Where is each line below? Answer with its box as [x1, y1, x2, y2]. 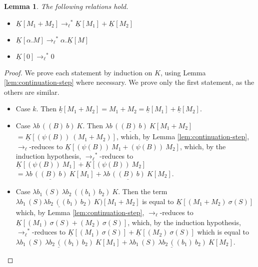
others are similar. [4, 86, 59, 97]
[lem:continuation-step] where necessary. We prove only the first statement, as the [4, 77, 254, 87]
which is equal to [197, 227, 249, 237]
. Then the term [118, 186, 167, 197]
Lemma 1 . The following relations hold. [4, 1, 128, 11]
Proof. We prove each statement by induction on [4, 67, 152, 77]
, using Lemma [160, 67, 206, 77]
